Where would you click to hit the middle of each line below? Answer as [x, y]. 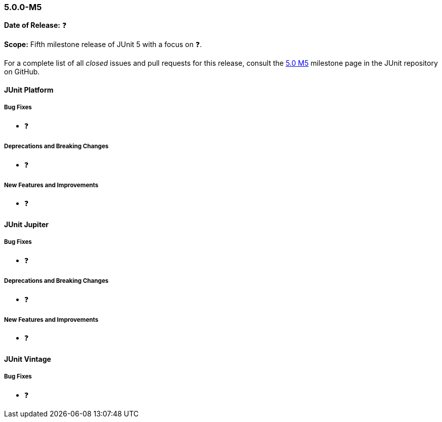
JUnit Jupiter [26, 224]
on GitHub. [22, 72]
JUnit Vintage [28, 359]
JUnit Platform [29, 90]
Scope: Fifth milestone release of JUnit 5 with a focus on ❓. [103, 45]
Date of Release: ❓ [35, 25]
